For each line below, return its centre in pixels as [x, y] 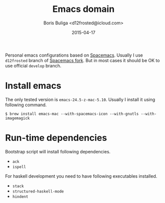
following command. [26, 105]
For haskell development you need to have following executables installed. [81, 176]
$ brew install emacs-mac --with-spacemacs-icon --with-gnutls [72, 114]
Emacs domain [83, 9]
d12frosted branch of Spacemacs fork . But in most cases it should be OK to [82, 60]
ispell [19, 167]
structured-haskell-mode [38, 191]
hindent [20, 197]
